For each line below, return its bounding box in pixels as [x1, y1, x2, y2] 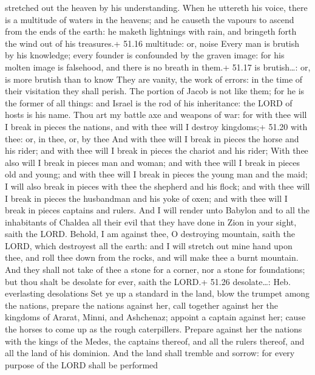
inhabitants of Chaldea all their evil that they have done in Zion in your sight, [5, 215, 297, 228]
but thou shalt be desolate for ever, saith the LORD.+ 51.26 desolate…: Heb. [5, 275, 291, 287]
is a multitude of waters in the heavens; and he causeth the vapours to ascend [5, 13, 294, 26]
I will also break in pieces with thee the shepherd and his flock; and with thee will [5, 179, 310, 192]
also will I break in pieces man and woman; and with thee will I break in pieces [5, 156, 300, 168]
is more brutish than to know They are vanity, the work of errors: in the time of [5, 72, 303, 85]
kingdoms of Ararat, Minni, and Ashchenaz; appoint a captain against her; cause [5, 311, 306, 323]
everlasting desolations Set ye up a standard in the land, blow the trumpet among [5, 287, 310, 300]
